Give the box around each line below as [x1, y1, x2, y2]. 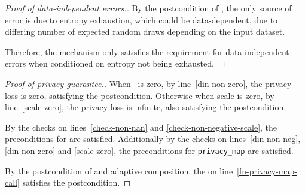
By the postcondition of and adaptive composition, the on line [5, 164, 233, 177]
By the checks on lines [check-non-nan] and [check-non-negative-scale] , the [5, 120, 277, 133]
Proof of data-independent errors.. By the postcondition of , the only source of [5, 2, 292, 14]
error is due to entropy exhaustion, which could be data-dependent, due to [5, 13, 278, 26]
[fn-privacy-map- [237, 164, 297, 177]
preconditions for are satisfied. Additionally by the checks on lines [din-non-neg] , [5, 132, 301, 145]
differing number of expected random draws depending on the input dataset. [5, 25, 285, 38]
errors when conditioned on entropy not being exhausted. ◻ [5, 57, 225, 70]
